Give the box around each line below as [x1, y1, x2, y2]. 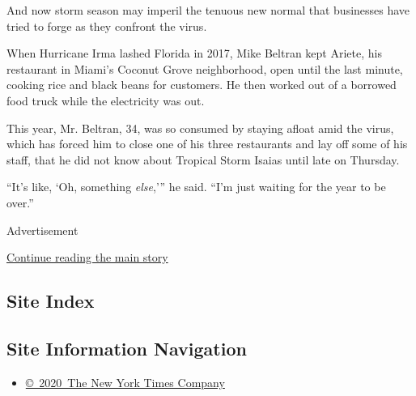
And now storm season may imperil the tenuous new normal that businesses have [6, 2, 410, 18]
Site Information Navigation [6, 335, 247, 360]
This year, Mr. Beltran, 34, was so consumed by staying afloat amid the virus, [6, 119, 394, 136]
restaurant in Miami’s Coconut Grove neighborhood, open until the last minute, [6, 60, 403, 77]
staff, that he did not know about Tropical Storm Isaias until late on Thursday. [6, 151, 400, 168]
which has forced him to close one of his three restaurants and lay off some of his [6, 135, 408, 152]
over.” [6, 194, 34, 211]
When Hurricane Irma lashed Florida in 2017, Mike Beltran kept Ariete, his [6, 45, 382, 62]
